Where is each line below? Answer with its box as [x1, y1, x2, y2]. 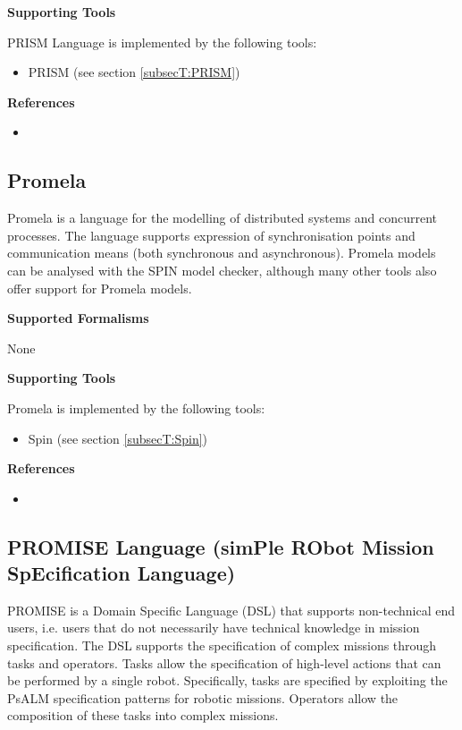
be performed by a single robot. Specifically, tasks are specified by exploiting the [7, 671, 448, 690]
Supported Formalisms [7, 309, 149, 327]
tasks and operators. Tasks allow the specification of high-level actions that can [7, 653, 441, 672]
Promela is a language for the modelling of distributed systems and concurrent [7, 208, 438, 227]
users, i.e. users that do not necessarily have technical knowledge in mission [7, 618, 420, 637]
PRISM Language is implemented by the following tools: [7, 32, 317, 51]
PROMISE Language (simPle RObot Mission [7, 532, 434, 560]
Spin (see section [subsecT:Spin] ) [28, 429, 208, 447]
